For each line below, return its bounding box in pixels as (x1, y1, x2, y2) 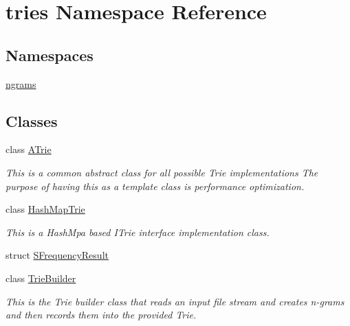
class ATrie (6, 142, 52, 156)
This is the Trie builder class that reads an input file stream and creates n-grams (6, 294, 344, 308)
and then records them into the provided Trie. (6, 307, 197, 322)
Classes (6, 110, 58, 131)
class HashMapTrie (6, 202, 85, 216)
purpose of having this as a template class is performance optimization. (6, 178, 305, 193)
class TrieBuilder (6, 270, 76, 285)
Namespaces (6, 44, 94, 65)
